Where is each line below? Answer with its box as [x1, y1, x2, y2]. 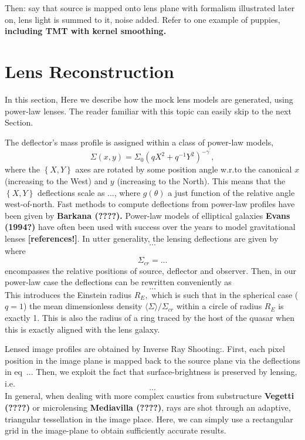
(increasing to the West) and [5, 174, 108, 187]
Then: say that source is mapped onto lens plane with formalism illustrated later [5, 2, 295, 13]
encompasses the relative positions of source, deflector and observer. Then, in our [5, 264, 296, 276]
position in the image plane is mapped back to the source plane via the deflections [5, 354, 300, 366]
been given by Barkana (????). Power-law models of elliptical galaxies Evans [5, 209, 290, 221]
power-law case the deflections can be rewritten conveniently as [5, 276, 232, 288]
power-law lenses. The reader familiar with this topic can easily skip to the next [5, 104, 292, 117]
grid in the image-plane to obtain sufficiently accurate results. [5, 424, 226, 436]
